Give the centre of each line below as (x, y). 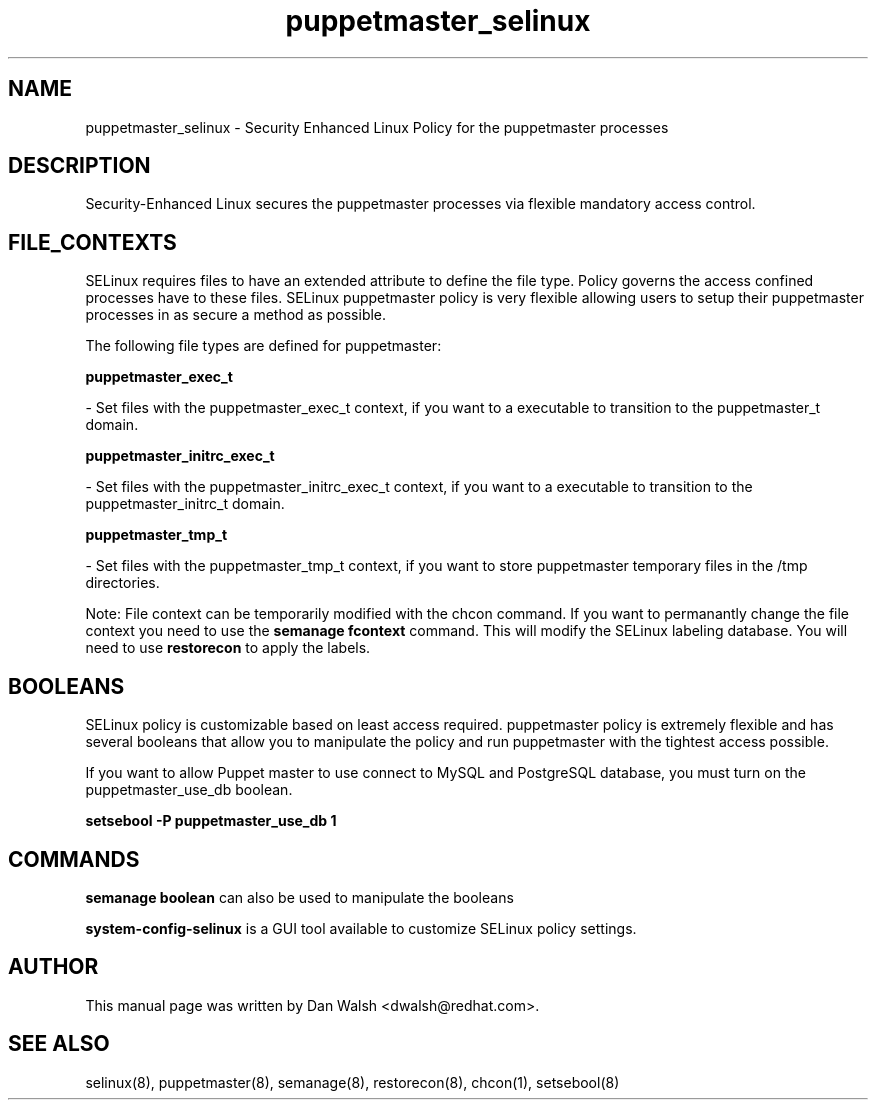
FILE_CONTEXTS (92, 242)
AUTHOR (53, 967)
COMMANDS (74, 859)
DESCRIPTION (79, 166)
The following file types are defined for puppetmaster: (263, 346)
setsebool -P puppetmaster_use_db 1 (211, 821)
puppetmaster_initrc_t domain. (185, 504)
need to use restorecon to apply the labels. (228, 648)
